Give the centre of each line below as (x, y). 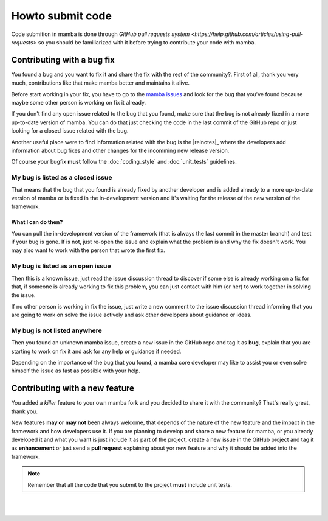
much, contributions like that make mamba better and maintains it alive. (101, 83)
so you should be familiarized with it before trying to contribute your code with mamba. (147, 42)
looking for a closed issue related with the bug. (70, 131)
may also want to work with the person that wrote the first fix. (88, 250)
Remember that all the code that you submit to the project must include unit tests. (130, 484)
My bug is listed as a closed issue (62, 178)
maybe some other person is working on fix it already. (79, 103)
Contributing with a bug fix (63, 60)
